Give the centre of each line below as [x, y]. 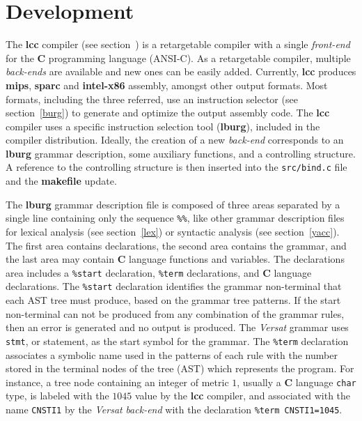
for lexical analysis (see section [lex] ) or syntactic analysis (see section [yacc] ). [173, 231]
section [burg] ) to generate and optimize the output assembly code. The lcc [168, 113]
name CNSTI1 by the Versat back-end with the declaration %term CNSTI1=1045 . [174, 409]
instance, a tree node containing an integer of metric [117, 382]
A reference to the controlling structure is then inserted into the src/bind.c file [176, 167]
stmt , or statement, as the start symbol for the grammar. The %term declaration [177, 340]
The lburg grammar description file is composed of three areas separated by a [173, 204]
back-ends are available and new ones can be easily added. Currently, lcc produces [181, 71]
